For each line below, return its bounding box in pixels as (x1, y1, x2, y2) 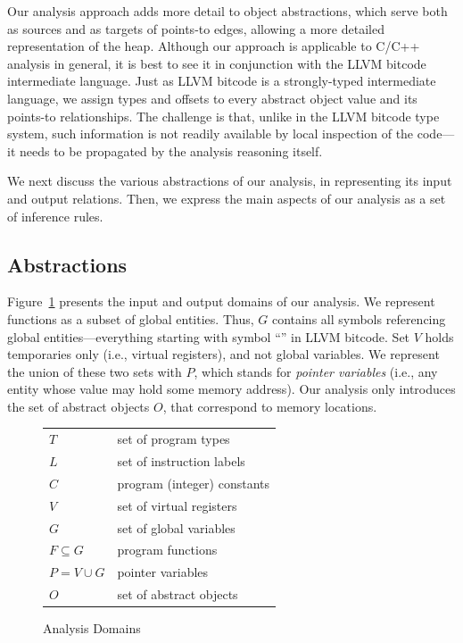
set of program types (117, 430, 230, 448)
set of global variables (117, 518, 236, 537)
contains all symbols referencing (271, 309, 446, 328)
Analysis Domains (43, 619, 141, 638)
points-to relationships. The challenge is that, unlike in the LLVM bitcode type (7, 106, 440, 125)
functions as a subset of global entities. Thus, (7, 309, 254, 328)
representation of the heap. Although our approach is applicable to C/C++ (7, 37, 420, 55)
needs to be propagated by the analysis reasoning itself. (19, 141, 323, 160)
